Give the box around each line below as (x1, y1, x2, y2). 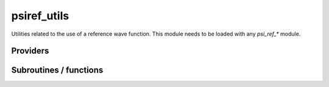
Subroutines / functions (11, 65, 104, 76)
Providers (11, 46, 49, 56)
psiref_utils (11, 9, 69, 22)
